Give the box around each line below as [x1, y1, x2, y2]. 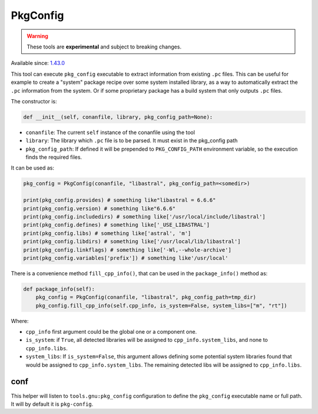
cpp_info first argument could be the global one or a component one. [25, 328, 197, 335]
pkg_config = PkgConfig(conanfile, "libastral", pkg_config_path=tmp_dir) [35, 294, 256, 301]
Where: [11, 317, 29, 324]
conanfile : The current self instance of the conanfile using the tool [25, 129, 196, 136]
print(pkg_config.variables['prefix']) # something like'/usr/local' [23, 255, 228, 261]
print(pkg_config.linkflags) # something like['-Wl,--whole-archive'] [23, 246, 232, 253]
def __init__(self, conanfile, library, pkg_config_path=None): [23, 113, 213, 120]
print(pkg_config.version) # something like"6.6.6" [23, 205, 176, 212]
